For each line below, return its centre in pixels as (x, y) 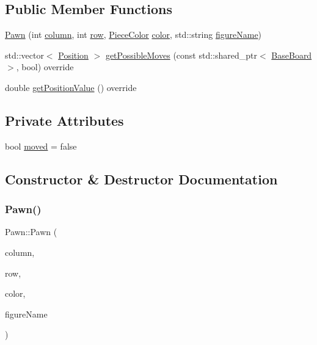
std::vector (24, 55)
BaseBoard (292, 55)
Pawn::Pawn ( (31, 232)
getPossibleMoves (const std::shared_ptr (181, 55)
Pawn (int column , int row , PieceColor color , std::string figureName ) (133, 34)
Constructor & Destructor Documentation (141, 179)
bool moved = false (41, 146)
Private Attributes (64, 120)
